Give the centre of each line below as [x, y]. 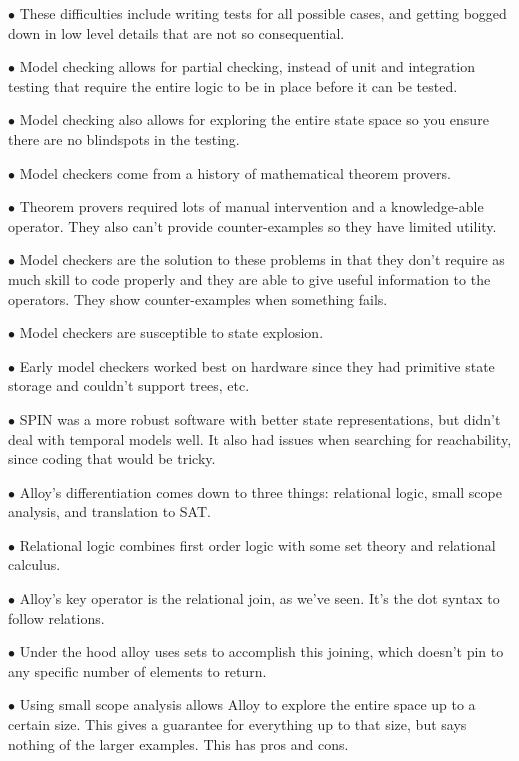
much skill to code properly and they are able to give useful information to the [249, 278]
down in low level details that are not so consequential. [176, 32]
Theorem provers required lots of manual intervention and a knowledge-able [251, 206]
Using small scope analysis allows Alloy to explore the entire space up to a [247, 704]
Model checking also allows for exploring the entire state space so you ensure [254, 119]
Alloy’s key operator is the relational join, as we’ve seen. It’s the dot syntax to [259, 598]
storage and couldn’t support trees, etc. [129, 385]
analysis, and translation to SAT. [109, 511]
